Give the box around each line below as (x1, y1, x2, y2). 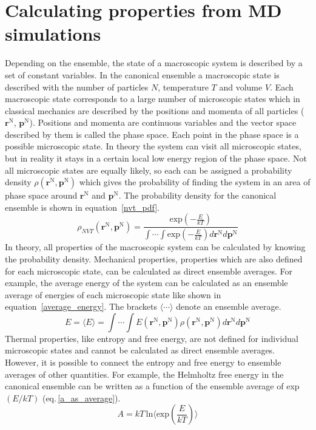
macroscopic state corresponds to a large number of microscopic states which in (5, 92, 300, 105)
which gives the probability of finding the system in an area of (79, 176, 311, 188)
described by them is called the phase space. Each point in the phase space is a (5, 128, 299, 140)
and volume (219, 80, 263, 93)
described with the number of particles (5, 80, 149, 93)
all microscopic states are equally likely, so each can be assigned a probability (5, 163, 292, 176)
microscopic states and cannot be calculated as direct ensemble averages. (5, 344, 275, 357)
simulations (5, 21, 101, 46)
